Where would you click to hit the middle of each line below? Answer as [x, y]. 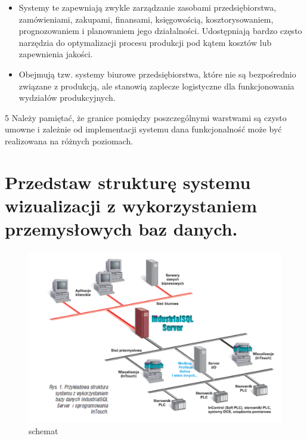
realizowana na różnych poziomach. [69, 140]
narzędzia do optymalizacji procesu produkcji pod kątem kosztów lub [145, 42]
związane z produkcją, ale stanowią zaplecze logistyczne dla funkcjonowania [156, 86]
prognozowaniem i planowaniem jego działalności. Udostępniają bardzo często [160, 31]
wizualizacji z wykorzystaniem [131, 205]
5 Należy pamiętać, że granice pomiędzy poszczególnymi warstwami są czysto [146, 117]
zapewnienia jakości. [56, 54]
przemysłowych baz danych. [121, 229]
